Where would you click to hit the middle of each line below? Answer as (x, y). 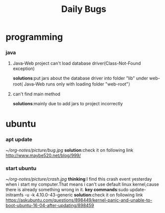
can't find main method (37, 94)
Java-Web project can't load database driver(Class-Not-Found (77, 64)
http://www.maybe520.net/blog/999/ (43, 155)
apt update (19, 139)
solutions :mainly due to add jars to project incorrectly (68, 104)
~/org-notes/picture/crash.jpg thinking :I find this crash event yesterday (79, 179)
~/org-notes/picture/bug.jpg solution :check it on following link (69, 150)
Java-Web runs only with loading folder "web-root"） (78, 84)
